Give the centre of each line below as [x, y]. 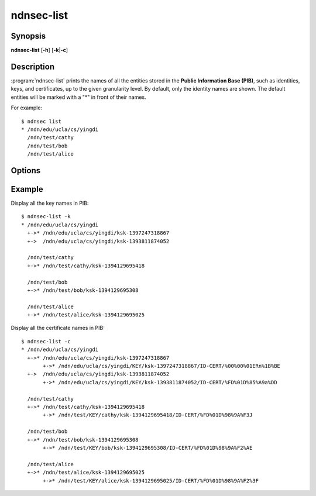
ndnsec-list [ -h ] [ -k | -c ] [39, 50]
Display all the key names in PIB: [50, 203]
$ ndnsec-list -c [46, 341]
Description [33, 66]
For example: [27, 108]
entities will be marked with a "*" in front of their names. [78, 97]
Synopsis [28, 36]
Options [26, 170]
